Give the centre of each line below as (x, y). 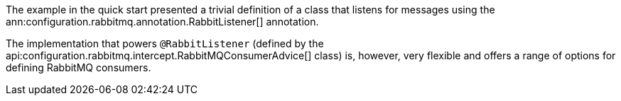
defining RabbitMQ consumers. (79, 67)
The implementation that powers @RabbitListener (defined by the (165, 43)
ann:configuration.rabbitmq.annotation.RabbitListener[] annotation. (162, 22)
